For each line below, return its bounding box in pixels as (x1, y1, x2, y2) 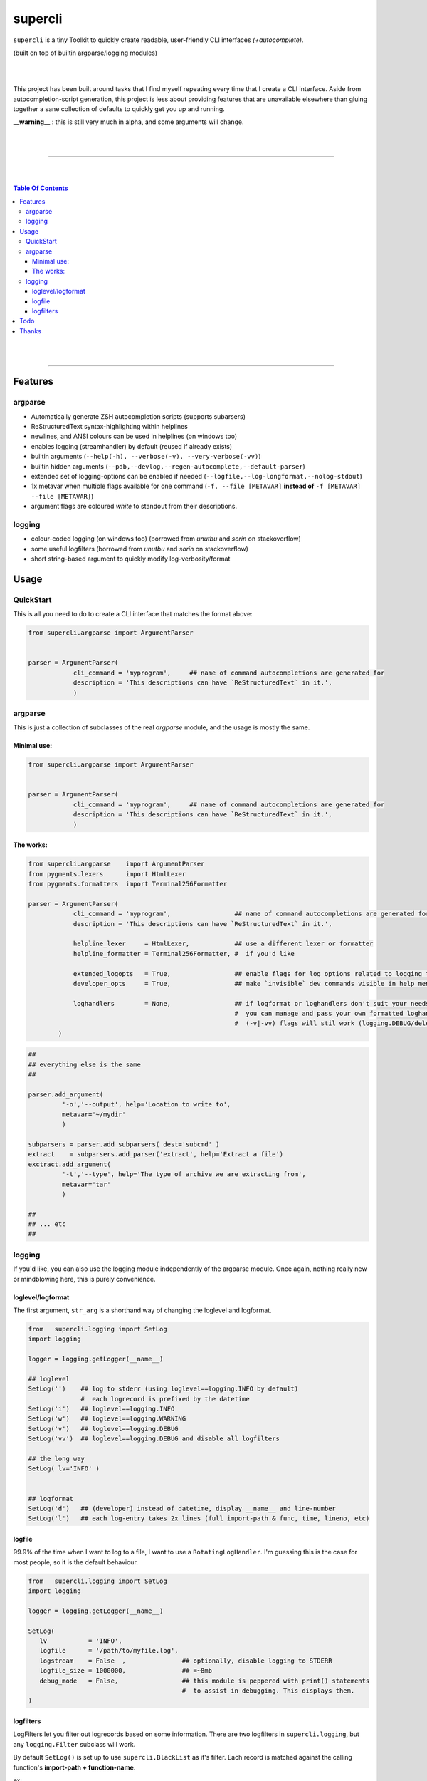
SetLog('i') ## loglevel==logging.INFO (28, 1405, 175, 1413)
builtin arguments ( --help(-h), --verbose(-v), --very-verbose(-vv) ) (31, 452, 261, 461)
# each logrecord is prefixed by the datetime (80, 1395, 250, 1403)
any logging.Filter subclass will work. (13, 1740, 136, 1748)
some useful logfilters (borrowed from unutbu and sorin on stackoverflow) (31, 544, 249, 553)
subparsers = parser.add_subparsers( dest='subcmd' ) (28, 1140, 220, 1148)
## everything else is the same (28, 1060, 142, 1069)
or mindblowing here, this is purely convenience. (13, 1274, 156, 1283)
